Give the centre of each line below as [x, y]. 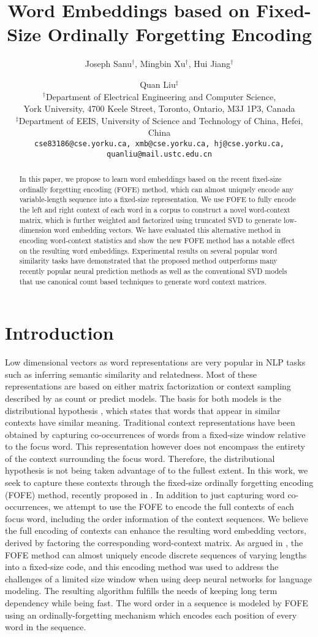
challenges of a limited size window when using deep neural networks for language [158, 578]
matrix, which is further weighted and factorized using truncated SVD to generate [150, 220]
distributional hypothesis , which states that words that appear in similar [143, 410]
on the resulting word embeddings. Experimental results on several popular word [148, 250]
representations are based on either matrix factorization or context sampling [148, 386]
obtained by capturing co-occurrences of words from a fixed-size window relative [155, 434]
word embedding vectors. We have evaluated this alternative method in [168, 230]
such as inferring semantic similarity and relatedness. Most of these [131, 374]
